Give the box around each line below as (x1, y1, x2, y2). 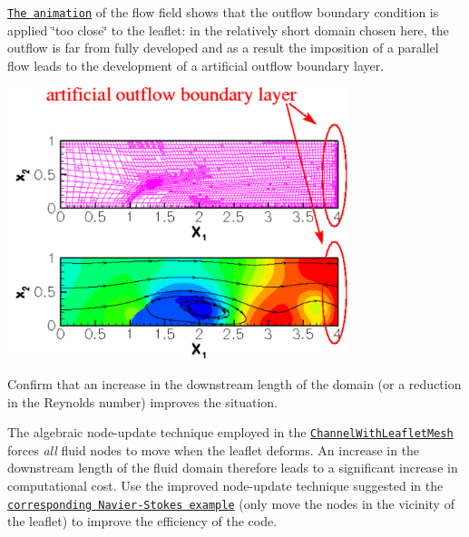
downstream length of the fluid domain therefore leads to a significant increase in (7, 458, 458, 477)
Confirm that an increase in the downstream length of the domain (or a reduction (7, 375, 462, 394)
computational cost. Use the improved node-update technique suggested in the (7, 476, 444, 495)
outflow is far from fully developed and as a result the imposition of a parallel (7, 38, 439, 57)
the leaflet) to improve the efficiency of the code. (7, 512, 278, 531)
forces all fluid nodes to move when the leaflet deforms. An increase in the (7, 440, 420, 459)
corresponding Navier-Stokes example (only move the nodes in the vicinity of (7, 493, 454, 513)
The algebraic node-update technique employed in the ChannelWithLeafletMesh (7, 423, 454, 442)
